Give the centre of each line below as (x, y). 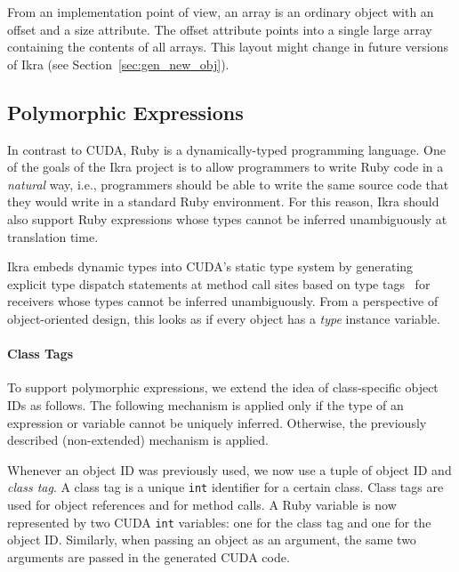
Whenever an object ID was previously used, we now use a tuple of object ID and (229, 469)
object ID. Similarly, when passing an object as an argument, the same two (212, 540)
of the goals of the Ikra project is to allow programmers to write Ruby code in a (225, 167)
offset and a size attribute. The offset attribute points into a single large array (220, 29)
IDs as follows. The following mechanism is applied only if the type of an (205, 404)
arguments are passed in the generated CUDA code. (149, 556)
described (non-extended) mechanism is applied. (138, 440)
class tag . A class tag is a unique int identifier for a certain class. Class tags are (225, 487)
